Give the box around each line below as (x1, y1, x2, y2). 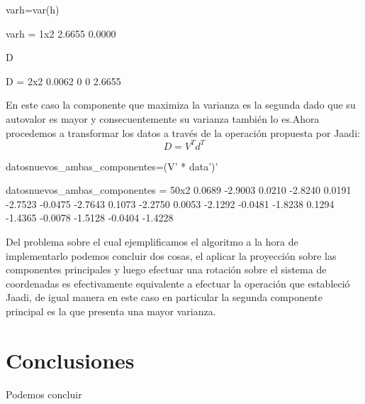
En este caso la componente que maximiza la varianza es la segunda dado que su (6, 97, 356, 112)
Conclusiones (6, 345, 135, 374)
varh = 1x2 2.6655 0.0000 (6, 26, 116, 40)
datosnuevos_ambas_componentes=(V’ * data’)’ (6, 158, 218, 173)
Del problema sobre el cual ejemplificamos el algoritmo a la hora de (6, 234, 298, 249)
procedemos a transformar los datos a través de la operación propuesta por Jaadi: (6, 125, 360, 140)
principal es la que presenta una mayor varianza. (6, 304, 216, 318)
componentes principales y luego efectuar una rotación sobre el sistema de (6, 262, 327, 277)
